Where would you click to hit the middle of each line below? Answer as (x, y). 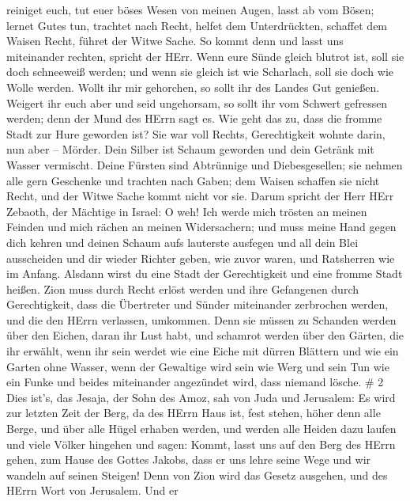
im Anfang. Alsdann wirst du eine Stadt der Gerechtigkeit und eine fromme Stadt (205, 273)
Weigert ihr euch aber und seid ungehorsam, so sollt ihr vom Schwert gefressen (197, 102)
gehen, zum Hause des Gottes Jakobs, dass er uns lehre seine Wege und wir (189, 459)
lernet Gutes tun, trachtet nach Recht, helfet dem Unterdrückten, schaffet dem (197, 25)
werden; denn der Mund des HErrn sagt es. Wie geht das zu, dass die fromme (194, 118)
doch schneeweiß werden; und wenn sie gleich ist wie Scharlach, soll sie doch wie (200, 72)
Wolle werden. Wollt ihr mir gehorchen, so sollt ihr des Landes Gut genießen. (193, 87)
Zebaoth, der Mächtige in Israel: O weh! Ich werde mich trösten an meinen (187, 211)
